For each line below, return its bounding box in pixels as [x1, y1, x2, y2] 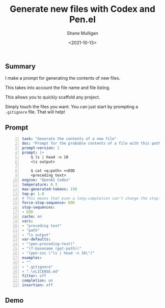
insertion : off [22, 283, 53, 288]
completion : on [22, 278, 53, 283]
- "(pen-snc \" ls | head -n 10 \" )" [22, 251, 95, 256]
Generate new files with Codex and [9, 3, 156, 15]
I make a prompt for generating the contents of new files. [5, 75, 120, 81]
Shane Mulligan [67, 30, 98, 36]
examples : [22, 255, 42, 260]
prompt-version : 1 [22, 145, 60, 151]
